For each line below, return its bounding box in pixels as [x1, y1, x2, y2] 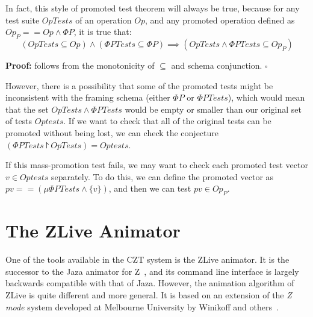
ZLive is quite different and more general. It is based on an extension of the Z [5, 289, 292, 301]
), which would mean [228, 91, 305, 104]
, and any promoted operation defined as [144, 13, 295, 26]
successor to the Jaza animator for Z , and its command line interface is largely [5, 265, 299, 277]
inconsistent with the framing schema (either [5, 91, 170, 104]
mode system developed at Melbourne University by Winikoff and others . [5, 300, 279, 313]
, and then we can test [108, 182, 191, 195]
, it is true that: [73, 25, 132, 38]
